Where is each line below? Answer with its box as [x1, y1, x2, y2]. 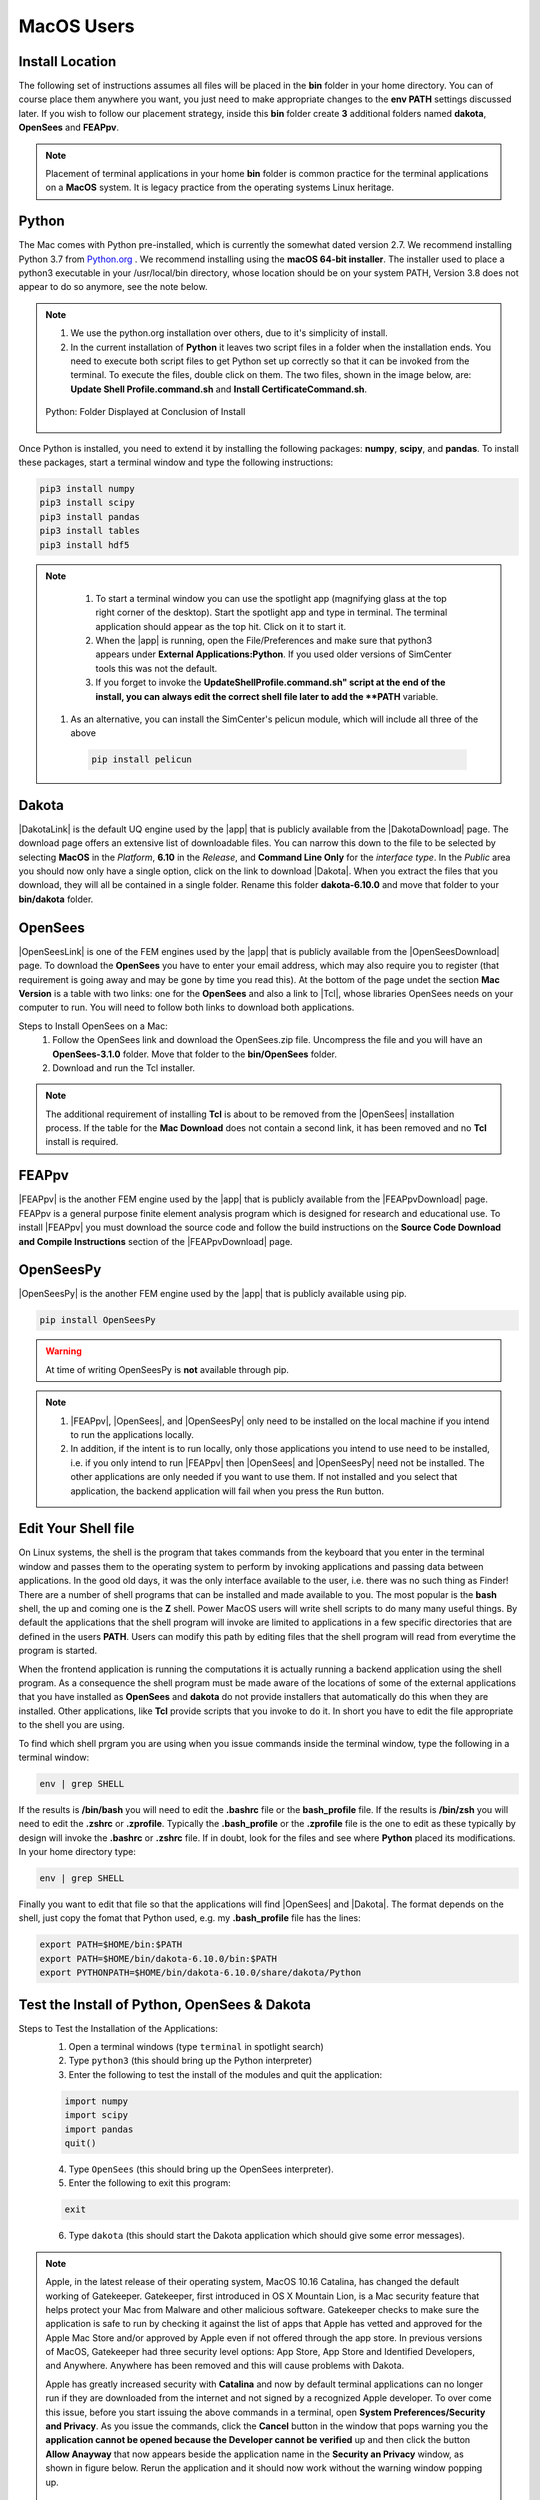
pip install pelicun [91, 754, 192, 765]
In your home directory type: [18, 1846, 137, 1858]
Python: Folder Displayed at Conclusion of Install [45, 406, 246, 418]
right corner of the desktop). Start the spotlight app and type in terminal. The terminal [95, 606, 448, 619]
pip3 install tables [39, 525, 140, 537]
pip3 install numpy [39, 483, 135, 494]
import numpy [64, 2095, 129, 2107]
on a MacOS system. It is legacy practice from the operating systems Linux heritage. [45, 181, 395, 194]
